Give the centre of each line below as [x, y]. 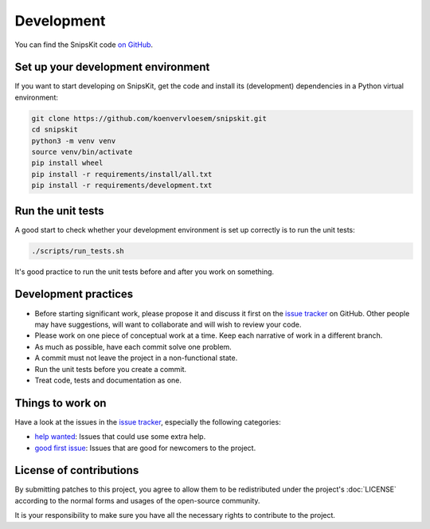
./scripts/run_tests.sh [78, 251]
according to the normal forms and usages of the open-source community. [137, 500]
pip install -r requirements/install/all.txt [122, 174]
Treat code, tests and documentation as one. [108, 380]
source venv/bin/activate [82, 152]
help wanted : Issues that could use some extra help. [120, 437]
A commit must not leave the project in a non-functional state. [136, 358]
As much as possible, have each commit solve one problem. [133, 347]
